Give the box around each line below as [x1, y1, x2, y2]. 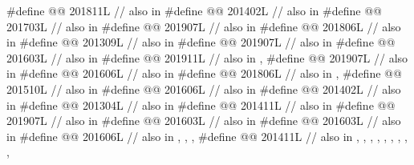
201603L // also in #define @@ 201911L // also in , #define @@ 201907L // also [6, 49, 408, 66]
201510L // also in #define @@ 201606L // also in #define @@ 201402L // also [6, 80, 401, 97]
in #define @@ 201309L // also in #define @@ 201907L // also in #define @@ [6, 34, 396, 50]
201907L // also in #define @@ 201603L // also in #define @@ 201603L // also [6, 112, 401, 129]
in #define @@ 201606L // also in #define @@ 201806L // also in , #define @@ [6, 65, 402, 82]
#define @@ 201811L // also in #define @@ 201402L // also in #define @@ [6, 2, 382, 18]
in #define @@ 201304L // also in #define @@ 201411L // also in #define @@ [6, 96, 396, 113]
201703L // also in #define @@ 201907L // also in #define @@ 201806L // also [6, 18, 401, 34]
